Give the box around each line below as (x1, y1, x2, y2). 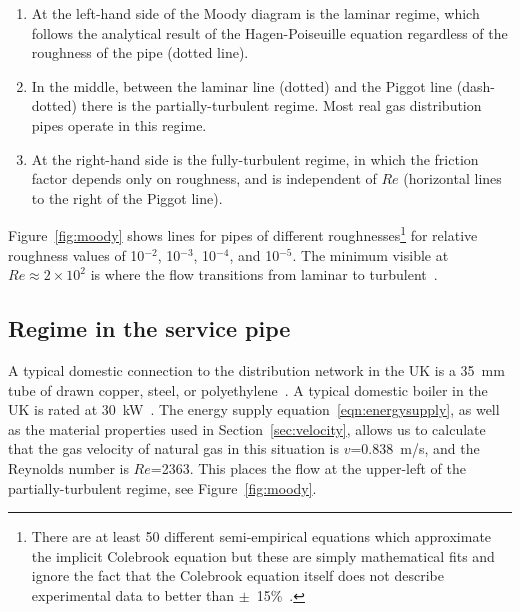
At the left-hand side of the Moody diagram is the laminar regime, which (31, 3, 480, 23)
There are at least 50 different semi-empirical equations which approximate (31, 526, 492, 547)
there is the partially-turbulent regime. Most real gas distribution (81, 95, 482, 116)
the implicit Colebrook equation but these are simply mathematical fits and (31, 545, 495, 566)
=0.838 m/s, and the (350, 438, 480, 459)
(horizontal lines (403, 168, 502, 189)
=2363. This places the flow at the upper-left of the (150, 457, 466, 478)
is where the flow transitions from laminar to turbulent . (90, 264, 438, 285)
